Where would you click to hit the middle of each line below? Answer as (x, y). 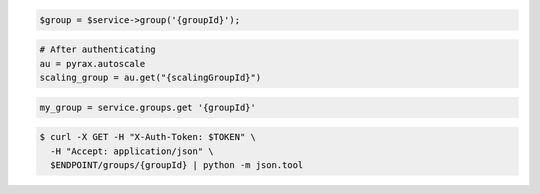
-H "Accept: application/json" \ (132, 151)
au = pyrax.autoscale (92, 63)
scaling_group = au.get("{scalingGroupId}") (150, 77)
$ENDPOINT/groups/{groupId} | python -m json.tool (177, 164)
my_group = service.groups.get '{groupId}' (148, 107)
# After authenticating (98, 49)
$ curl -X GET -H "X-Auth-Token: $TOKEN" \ (148, 137)
